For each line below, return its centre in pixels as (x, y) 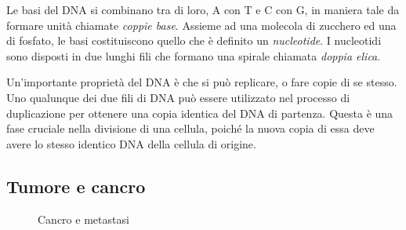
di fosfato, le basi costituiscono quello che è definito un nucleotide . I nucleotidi (194, 40)
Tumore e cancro (76, 186)
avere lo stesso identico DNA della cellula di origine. (131, 143)
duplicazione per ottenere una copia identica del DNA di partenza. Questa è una (200, 113)
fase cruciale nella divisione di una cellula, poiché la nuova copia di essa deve (190, 128)
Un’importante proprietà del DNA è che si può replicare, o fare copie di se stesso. (202, 82)
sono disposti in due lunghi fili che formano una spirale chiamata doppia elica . (194, 55)
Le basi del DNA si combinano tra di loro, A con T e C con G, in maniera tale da (203, 9)
